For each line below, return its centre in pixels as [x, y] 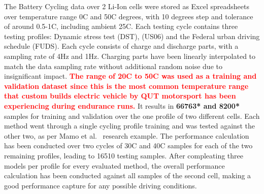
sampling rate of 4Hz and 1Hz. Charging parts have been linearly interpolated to [130, 56]
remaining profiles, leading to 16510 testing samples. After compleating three [124, 155]
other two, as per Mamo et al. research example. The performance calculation [127, 135]
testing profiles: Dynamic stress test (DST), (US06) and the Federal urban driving [132, 36]
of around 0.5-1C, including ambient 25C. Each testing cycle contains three [121, 26]
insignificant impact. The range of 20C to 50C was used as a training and [130, 76]
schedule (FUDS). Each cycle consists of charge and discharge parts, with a [121, 46]
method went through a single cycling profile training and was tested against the [129, 126]
